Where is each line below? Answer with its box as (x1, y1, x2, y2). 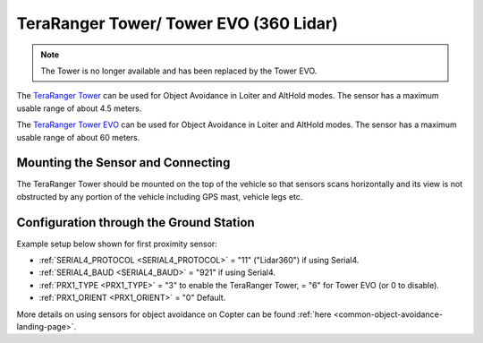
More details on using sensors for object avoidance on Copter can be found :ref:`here (16, 309, 332, 320)
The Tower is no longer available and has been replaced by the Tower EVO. (40, 65, 318, 76)
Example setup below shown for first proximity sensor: (16, 238, 218, 249)
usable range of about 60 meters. (16, 132, 140, 142)
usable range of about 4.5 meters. (16, 103, 142, 114)
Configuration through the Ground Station (16, 215, 255, 230)
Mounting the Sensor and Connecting (16, 155, 231, 170)
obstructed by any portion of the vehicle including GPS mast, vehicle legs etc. (16, 191, 303, 202)
